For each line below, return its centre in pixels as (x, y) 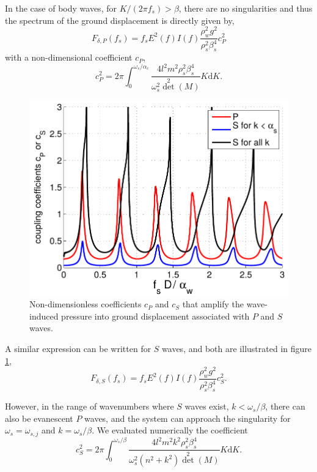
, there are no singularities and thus (246, 8)
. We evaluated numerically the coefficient (170, 430)
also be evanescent (39, 418)
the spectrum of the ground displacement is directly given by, (120, 20)
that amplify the (213, 304)
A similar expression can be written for (78, 348)
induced (44, 316)
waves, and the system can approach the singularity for (188, 418)
